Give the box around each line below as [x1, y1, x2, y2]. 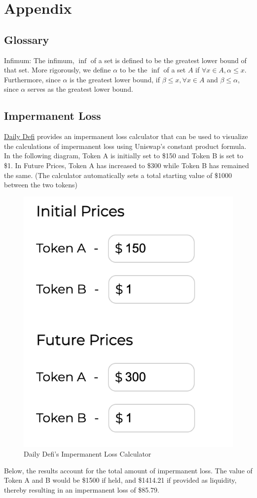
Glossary [4, 32, 49, 47]
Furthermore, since [4, 74, 61, 84]
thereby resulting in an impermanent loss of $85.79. [4, 484, 159, 495]
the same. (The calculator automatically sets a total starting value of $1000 [4, 170, 232, 180]
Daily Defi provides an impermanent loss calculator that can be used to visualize [4, 131, 248, 142]
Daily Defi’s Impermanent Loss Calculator [24, 449, 151, 459]
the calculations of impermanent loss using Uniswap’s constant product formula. [4, 141, 247, 151]
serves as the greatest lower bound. [27, 84, 133, 94]
